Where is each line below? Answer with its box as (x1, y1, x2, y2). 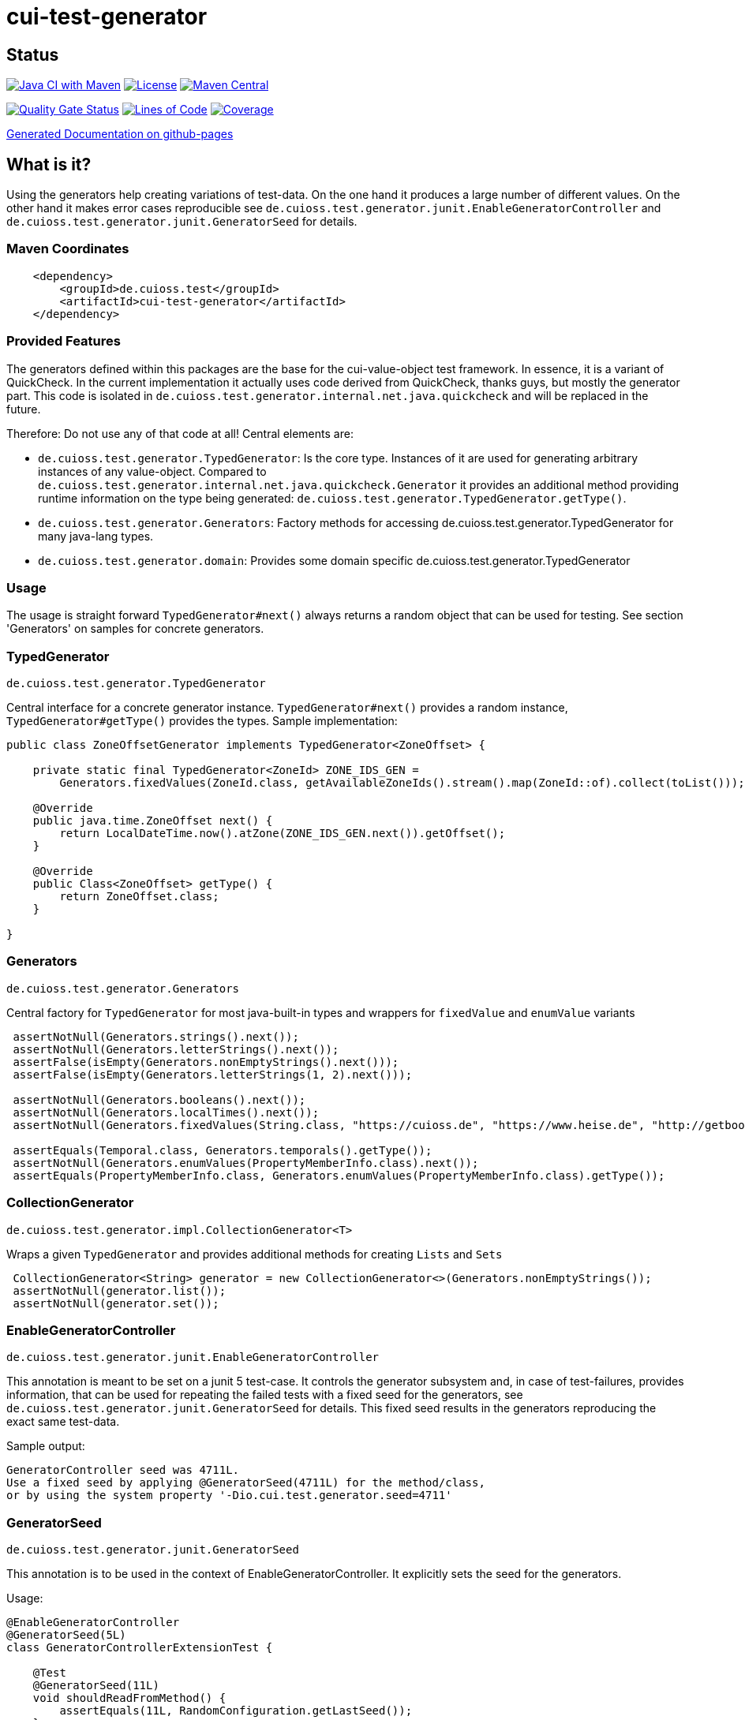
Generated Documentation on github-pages (6, 127, 234, 141)
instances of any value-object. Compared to (38, 464, 267, 478)
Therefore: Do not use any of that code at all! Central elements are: (6, 426, 354, 440)
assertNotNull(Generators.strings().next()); (13, 1030, 299, 1043)
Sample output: (6, 1439, 85, 1453)
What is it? (6, 154, 92, 174)
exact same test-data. (6, 1415, 120, 1429)
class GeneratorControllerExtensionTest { (6, 1641, 273, 1655)
